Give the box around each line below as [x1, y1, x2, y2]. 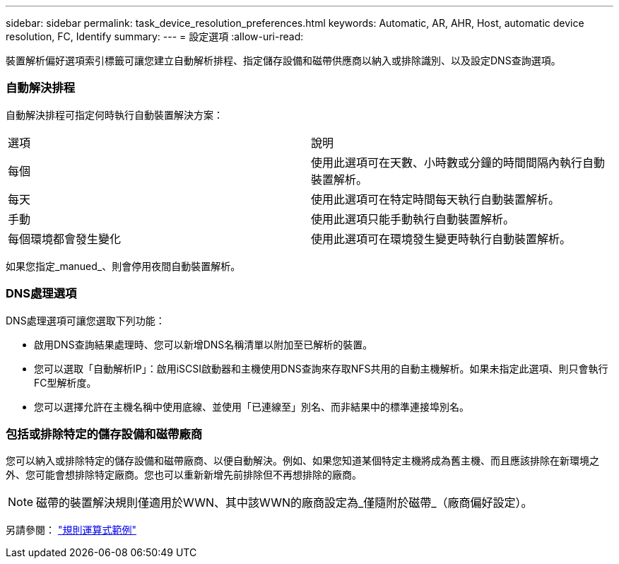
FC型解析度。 [34, 376, 97, 389]
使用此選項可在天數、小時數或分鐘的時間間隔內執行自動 [311, 155, 606, 170]
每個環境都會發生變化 [8, 231, 122, 246]
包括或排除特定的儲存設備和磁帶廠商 [6, 426, 203, 441]
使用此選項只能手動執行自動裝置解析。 [311, 211, 515, 226]
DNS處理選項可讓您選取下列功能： [6, 314, 165, 327]
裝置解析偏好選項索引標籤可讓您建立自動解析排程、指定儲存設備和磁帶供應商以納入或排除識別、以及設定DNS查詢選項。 [6, 54, 561, 66]
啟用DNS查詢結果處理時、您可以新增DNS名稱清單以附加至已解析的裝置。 [34, 338, 373, 351]
